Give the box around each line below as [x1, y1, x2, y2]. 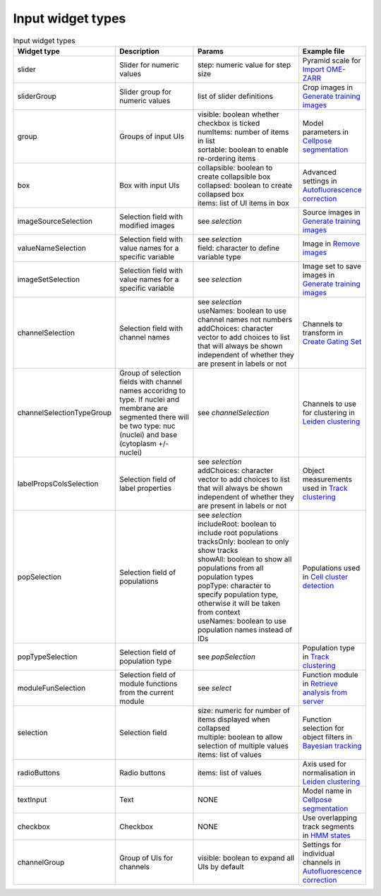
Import [302, 64, 325, 74]
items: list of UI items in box [198, 198, 289, 208]
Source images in [302, 207, 361, 217]
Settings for [302, 840, 341, 849]
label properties [119, 483, 172, 493]
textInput [17, 794, 47, 804]
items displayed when [198, 714, 270, 724]
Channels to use [302, 399, 356, 409]
